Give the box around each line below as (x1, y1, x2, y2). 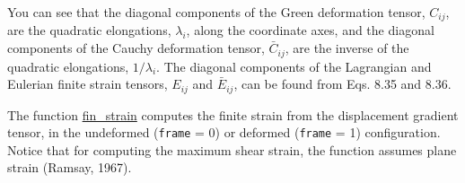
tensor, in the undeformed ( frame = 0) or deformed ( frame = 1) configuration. (7, 123, 441, 142)
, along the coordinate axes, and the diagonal (186, 21, 434, 39)
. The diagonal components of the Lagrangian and (156, 57, 432, 75)
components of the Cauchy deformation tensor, (7, 39, 265, 57)
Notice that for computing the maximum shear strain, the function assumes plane (7, 140, 457, 159)
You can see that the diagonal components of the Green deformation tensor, (7, 3, 426, 21)
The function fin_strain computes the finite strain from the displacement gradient (7, 105, 459, 124)
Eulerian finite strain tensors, (7, 74, 168, 93)
